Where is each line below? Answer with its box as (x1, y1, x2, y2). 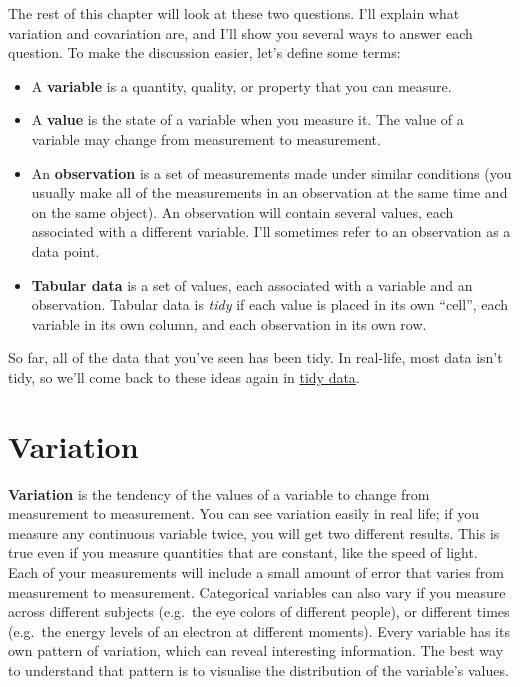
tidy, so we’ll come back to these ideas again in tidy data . (8, 366, 360, 387)
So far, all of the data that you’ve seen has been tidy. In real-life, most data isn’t (8, 347, 503, 368)
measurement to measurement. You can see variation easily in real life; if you (8, 503, 479, 524)
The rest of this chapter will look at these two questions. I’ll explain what (8, 3, 460, 23)
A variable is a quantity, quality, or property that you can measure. (31, 75, 452, 96)
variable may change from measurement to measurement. (31, 128, 381, 149)
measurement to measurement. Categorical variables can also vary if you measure (8, 581, 506, 602)
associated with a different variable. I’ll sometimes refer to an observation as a (31, 221, 511, 242)
